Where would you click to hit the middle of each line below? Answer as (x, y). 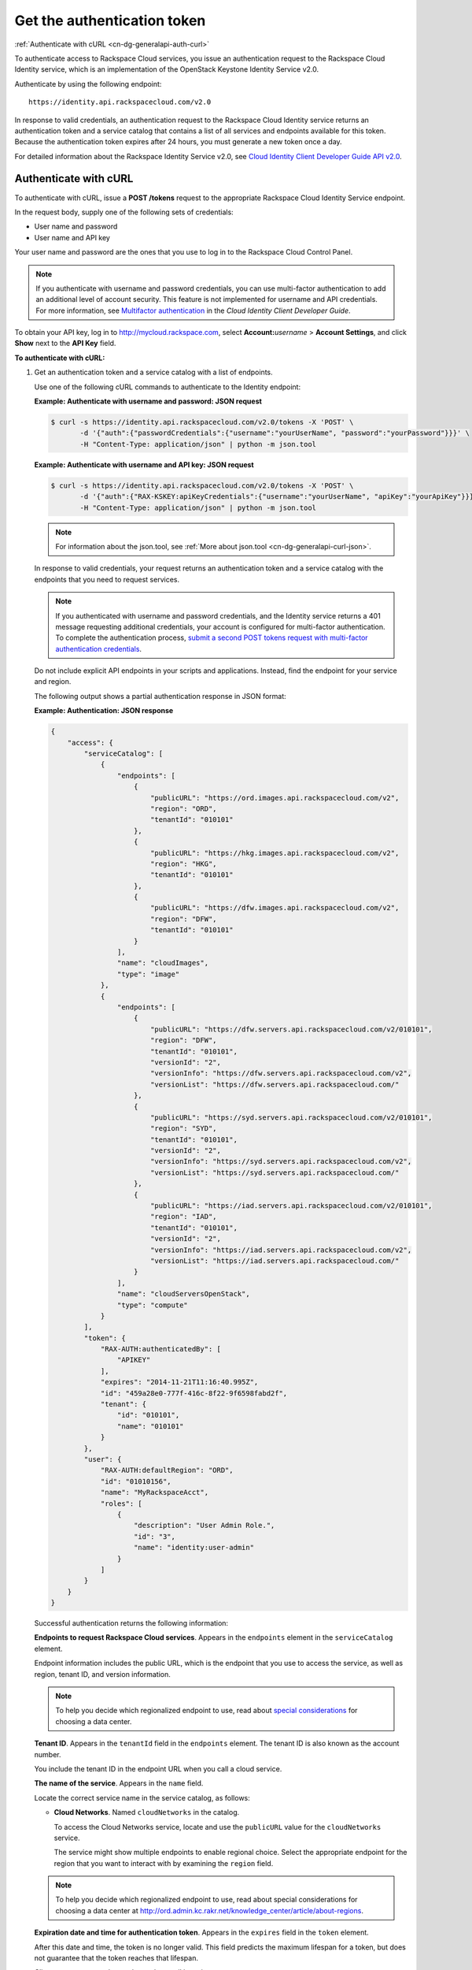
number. (48, 1754)
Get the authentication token (110, 20)
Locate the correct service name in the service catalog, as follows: (142, 1797)
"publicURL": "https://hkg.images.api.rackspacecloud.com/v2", (275, 853)
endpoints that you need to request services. (107, 579)
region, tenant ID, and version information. (102, 1674)
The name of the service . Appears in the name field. (119, 1783)
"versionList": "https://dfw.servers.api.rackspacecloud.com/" (275, 1084)
